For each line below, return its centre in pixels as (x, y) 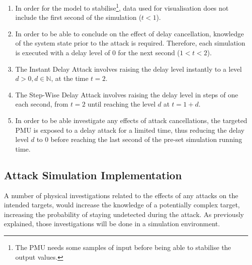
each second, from (42, 104)
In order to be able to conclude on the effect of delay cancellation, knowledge (130, 33)
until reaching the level (121, 104)
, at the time (70, 78)
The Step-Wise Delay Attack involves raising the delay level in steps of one (127, 94)
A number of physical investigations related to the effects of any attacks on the (121, 195)
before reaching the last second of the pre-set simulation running (146, 139)
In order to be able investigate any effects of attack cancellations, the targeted (131, 120)
